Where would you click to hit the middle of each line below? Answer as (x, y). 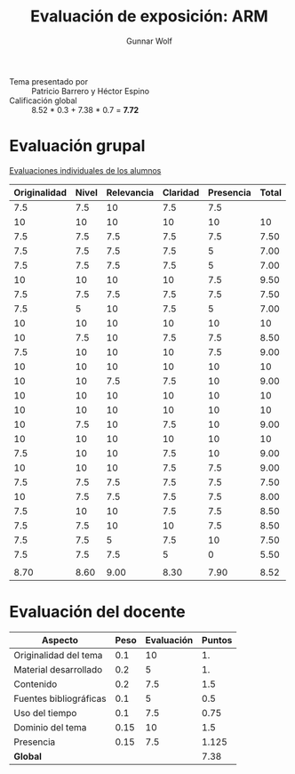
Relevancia (130, 192)
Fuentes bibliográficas (60, 698)
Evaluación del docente (97, 612)
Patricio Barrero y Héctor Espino (90, 91)
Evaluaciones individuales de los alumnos (85, 170)
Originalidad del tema (58, 655)
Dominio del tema (50, 727)
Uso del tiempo (45, 713)
